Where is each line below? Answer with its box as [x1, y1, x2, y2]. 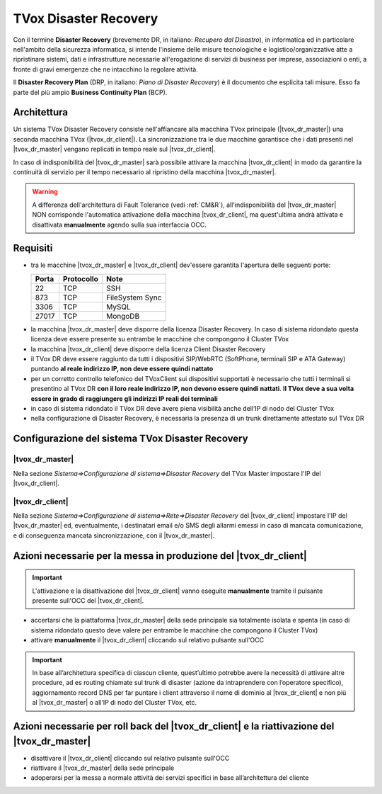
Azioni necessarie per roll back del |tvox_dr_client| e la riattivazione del [13, 720, 335, 732]
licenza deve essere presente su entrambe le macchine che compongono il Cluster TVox [30, 335, 289, 344]
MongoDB [106, 311, 140, 321]
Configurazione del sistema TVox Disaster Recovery [13, 433, 248, 445]
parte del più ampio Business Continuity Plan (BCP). [13, 88, 168, 96]
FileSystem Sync [106, 293, 162, 302]
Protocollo [62, 273, 98, 283]
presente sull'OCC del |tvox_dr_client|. [32, 596, 144, 605]
